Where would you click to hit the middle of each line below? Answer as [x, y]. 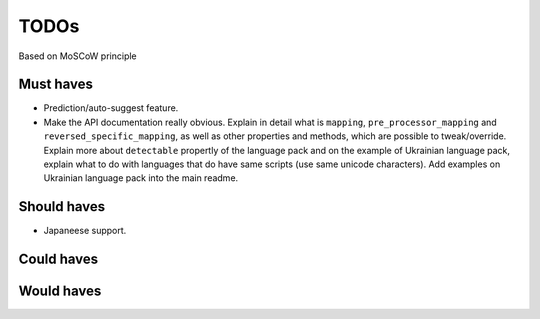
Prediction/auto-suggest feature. [111, 108]
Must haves [56, 84]
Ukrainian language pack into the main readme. [141, 178]
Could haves [58, 259]
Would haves [60, 291]
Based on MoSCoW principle [77, 56]
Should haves [62, 206]
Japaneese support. [85, 231]
